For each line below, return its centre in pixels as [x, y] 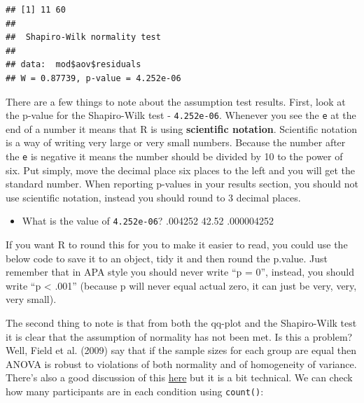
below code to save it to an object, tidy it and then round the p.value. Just [167, 258]
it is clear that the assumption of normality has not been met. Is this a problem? [179, 336]
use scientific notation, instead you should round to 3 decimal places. [153, 197]
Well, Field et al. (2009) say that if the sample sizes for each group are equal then [181, 350]
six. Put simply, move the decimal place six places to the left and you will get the [181, 170]
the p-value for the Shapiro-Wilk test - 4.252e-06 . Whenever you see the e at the [181, 115]
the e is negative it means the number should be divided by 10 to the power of [174, 156]
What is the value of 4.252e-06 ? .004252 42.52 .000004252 [148, 221]
